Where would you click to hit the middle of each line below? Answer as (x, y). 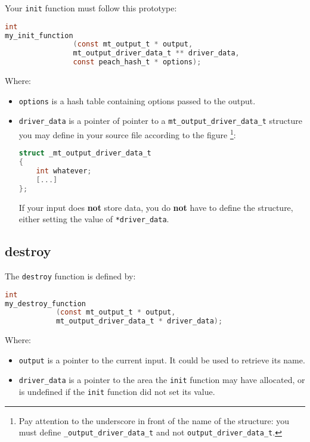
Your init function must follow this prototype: (91, 8)
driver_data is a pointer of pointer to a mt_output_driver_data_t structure (160, 121)
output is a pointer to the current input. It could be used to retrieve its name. (162, 359)
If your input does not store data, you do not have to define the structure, (156, 207)
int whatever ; (64, 171)
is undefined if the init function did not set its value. (117, 392)
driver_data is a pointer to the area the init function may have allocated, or (162, 380)
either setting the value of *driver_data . (94, 219)
